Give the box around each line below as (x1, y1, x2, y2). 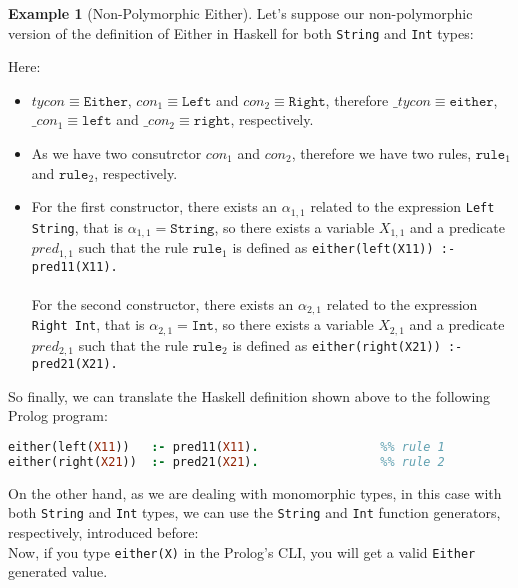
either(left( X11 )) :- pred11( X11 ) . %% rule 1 (8, 440, 445, 455)
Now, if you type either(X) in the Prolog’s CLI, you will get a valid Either (8, 541, 476, 562)
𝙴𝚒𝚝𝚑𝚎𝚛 (83, 94, 128, 109)
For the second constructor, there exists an (31, 293, 294, 314)
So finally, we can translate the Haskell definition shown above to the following (8, 385, 491, 406)
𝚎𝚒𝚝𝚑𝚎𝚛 (449, 94, 494, 109)
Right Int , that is (31, 314, 145, 335)
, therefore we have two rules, (291, 143, 472, 164)
